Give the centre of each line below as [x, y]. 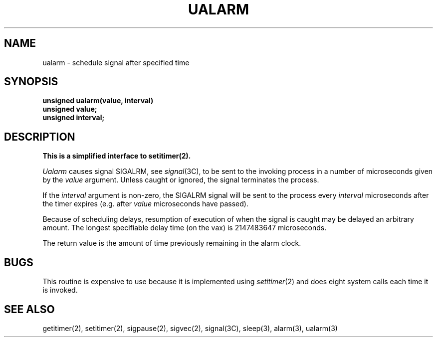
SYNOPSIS [31, 82]
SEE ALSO [29, 309]
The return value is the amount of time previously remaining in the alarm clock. [172, 243]
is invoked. [60, 290]
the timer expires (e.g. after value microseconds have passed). [145, 204]
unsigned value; [70, 109]
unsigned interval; [74, 118]
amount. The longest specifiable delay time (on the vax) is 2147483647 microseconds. [185, 228]
